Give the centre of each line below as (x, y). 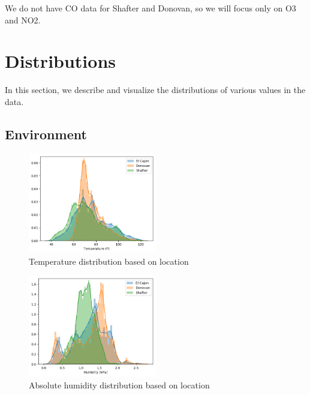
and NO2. (23, 20)
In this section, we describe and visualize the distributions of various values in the (155, 90)
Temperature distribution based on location (109, 261)
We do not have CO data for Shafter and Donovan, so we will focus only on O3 (151, 8)
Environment (46, 134)
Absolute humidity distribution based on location (119, 384)
